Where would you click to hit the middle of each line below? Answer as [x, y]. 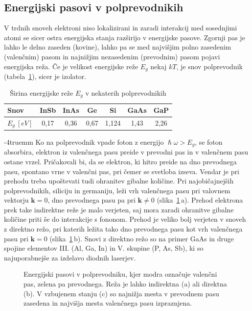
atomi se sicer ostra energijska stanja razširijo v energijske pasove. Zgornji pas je [125, 37]
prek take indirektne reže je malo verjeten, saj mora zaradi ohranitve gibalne [119, 209]
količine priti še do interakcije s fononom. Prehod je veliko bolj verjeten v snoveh [125, 219]
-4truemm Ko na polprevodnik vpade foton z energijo [84, 142]
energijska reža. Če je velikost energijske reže [71, 66]
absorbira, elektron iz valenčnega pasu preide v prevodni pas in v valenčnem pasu [126, 152]
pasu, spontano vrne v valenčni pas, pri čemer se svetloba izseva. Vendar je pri [122, 171]
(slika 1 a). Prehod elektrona [200, 200]
